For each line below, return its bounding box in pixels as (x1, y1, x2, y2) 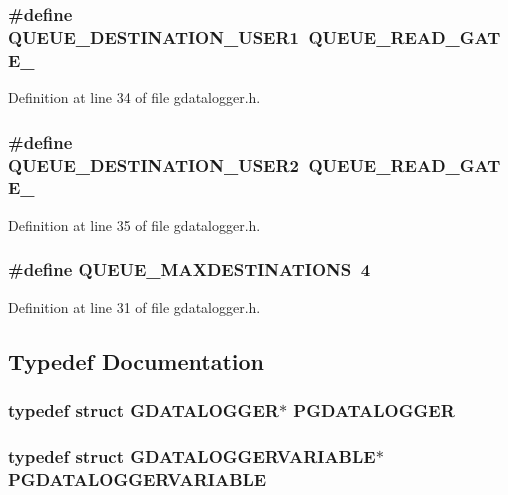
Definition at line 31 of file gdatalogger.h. (8, 296, 261, 317)
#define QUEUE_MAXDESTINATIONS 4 (8, 257, 371, 282)
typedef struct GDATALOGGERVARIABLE (8, 443, 376, 468)
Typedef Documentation (8, 345, 264, 376)
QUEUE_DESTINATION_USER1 (8, 24, 299, 49)
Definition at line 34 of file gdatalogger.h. (8, 87, 261, 108)
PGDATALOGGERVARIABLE (8, 466, 267, 491)
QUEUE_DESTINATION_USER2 (8, 152, 299, 177)
